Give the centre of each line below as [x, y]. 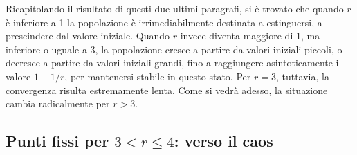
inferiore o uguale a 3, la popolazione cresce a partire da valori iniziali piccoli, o [174, 49]
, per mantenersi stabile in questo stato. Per [158, 76]
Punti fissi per [57, 141]
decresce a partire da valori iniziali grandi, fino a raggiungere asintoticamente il [174, 63]
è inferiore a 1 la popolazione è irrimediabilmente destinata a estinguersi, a [164, 22]
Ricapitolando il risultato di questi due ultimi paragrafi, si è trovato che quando [175, 8]
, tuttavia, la [302, 76]
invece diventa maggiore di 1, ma [250, 36]
